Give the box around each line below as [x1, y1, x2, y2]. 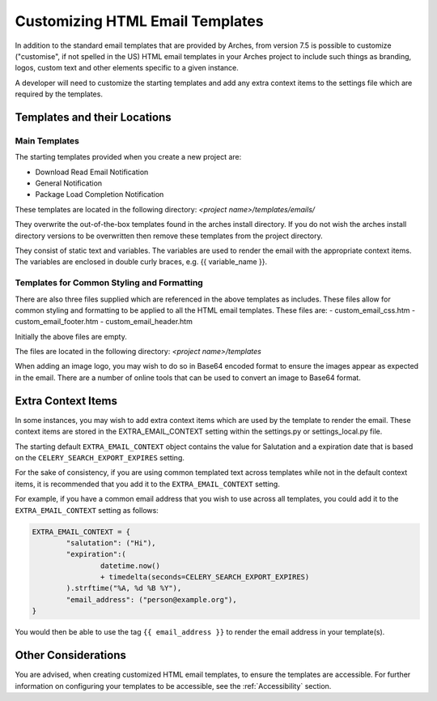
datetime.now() [100, 561, 161, 571]
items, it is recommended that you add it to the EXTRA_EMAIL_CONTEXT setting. [15, 479, 281, 489]
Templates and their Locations [15, 110, 172, 124]
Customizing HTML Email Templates [15, 12, 264, 30]
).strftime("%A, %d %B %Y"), [66, 583, 182, 593]
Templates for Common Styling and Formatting [15, 277, 204, 289]
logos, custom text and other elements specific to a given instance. [15, 63, 239, 73]
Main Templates [15, 135, 80, 146]
